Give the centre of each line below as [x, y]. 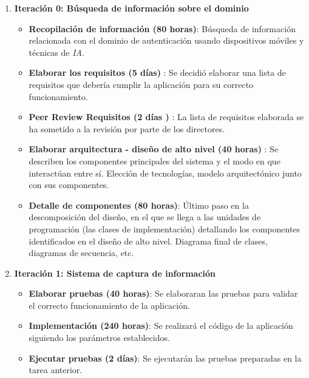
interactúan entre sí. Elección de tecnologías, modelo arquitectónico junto [165, 173]
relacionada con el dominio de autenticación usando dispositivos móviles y [166, 40]
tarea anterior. [56, 370]
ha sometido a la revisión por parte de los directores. [127, 128]
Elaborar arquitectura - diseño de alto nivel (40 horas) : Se [154, 149]
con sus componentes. [69, 185]
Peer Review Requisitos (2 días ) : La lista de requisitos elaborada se [166, 117]
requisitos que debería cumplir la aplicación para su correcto [141, 84]
